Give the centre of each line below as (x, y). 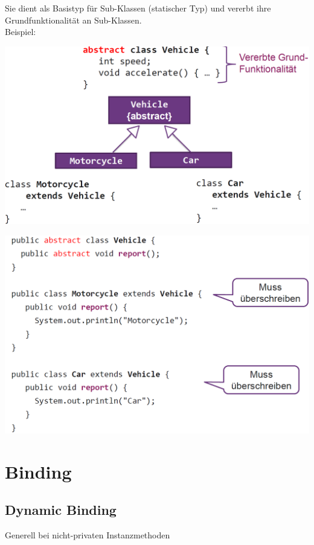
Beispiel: (21, 32)
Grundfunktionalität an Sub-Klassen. (73, 20)
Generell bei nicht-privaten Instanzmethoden (88, 535)
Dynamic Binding (61, 510)
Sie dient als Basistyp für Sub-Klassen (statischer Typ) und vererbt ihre (138, 8)
